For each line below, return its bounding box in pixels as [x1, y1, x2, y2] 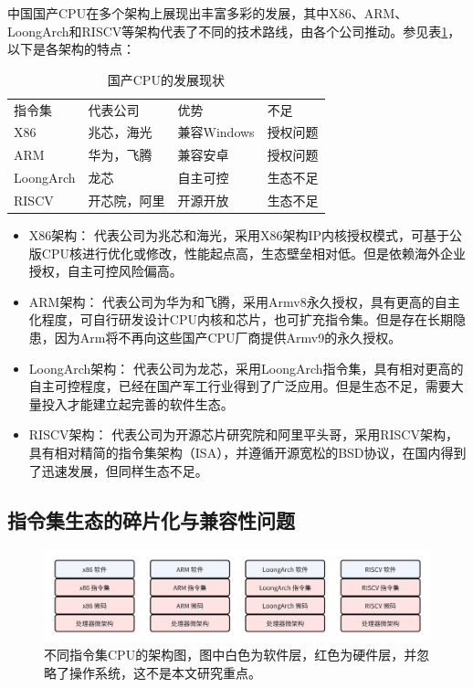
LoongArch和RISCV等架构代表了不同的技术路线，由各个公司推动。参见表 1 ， [7, 21, 461, 40]
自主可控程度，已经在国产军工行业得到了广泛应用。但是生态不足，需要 [28, 376, 451, 396]
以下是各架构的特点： [7, 39, 135, 58]
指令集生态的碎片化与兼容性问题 [7, 505, 295, 534]
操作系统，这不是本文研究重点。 [68, 663, 261, 683]
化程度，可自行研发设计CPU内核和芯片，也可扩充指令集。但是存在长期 [28, 310, 453, 329]
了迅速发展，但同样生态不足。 [28, 460, 208, 480]
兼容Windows [177, 122, 255, 142]
